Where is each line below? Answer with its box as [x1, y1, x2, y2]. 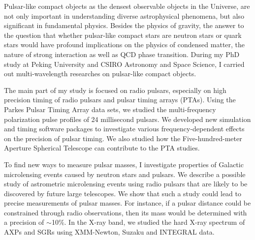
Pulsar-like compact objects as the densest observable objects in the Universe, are [4, 1, 250, 11]
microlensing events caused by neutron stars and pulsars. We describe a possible [4, 169, 246, 179]
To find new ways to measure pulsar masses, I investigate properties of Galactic [4, 159, 244, 169]
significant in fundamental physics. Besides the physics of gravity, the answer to [4, 20, 244, 30]
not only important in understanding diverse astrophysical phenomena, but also [4, 10, 244, 21]
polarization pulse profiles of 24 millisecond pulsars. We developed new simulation [4, 114, 251, 124]
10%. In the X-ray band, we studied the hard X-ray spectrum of [51, 217, 245, 227]
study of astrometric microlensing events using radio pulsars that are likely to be [4, 179, 248, 189]
